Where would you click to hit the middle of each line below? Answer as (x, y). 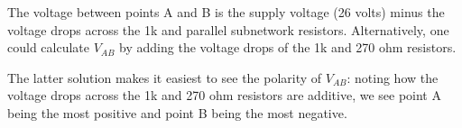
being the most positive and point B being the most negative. (177, 112)
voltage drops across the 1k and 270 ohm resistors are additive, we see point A (224, 95)
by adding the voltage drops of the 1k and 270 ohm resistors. (288, 47)
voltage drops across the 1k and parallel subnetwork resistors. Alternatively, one (228, 29)
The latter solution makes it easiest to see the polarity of (165, 77)
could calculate (48, 47)
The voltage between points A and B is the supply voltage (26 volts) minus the (226, 12)
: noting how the (393, 77)
